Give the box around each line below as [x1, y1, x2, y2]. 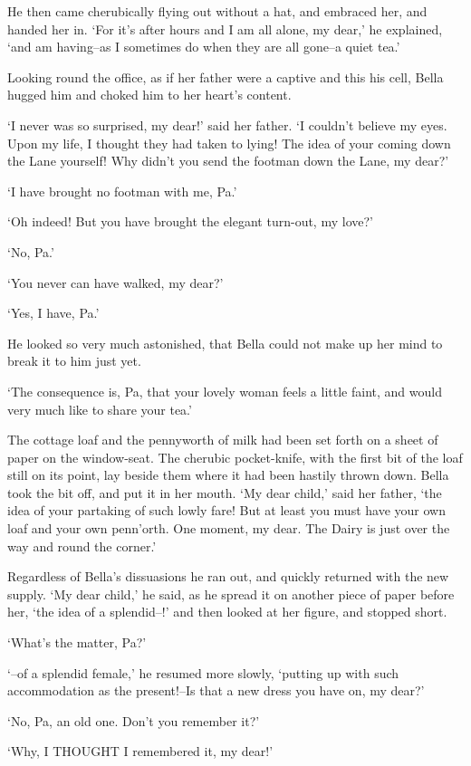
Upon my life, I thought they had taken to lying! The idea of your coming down [7, 133, 451, 152]
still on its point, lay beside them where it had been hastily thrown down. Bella [7, 465, 449, 484]
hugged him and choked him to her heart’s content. [7, 85, 292, 104]
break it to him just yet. [7, 351, 141, 370]
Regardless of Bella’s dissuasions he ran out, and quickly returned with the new [7, 567, 449, 586]
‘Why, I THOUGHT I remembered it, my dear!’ [7, 742, 274, 761]
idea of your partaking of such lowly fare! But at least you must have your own [7, 501, 446, 520]
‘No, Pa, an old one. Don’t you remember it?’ [7, 711, 260, 730]
